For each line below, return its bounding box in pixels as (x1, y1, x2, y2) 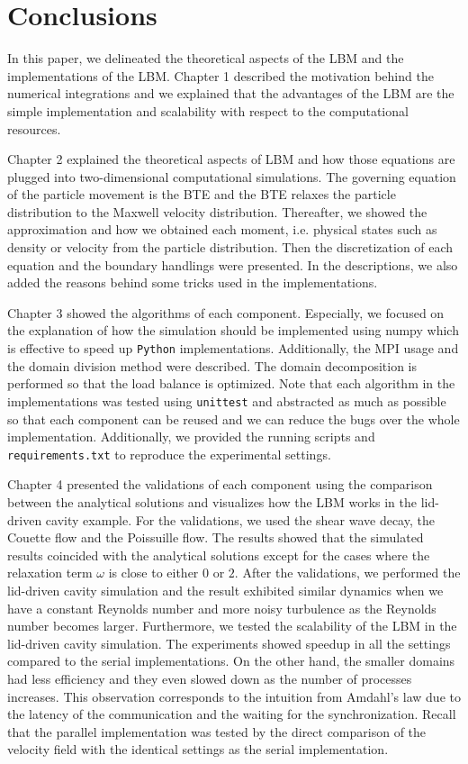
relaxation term (7, 563, 93, 582)
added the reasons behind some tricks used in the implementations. (7, 273, 378, 292)
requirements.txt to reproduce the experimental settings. (7, 444, 331, 463)
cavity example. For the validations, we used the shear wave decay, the (45, 510, 435, 529)
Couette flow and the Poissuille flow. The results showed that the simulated (7, 528, 424, 547)
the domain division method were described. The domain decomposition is (7, 356, 417, 375)
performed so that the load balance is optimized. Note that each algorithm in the (7, 374, 455, 393)
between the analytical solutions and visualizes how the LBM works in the (7, 492, 418, 511)
